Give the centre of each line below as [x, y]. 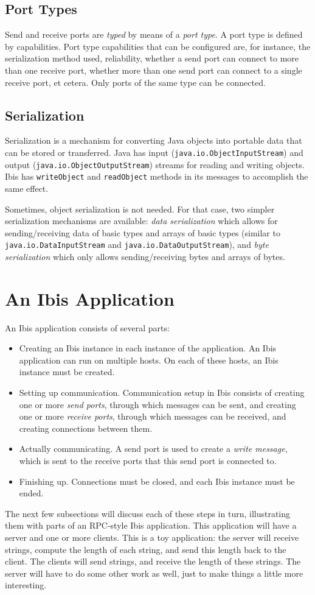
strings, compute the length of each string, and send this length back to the [146, 549]
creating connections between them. [86, 428]
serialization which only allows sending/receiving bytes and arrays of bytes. [145, 256]
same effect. [27, 188]
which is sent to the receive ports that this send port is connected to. [148, 461]
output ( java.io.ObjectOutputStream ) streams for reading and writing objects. [155, 164]
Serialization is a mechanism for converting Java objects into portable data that [154, 140]
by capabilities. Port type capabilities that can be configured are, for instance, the [158, 46]
